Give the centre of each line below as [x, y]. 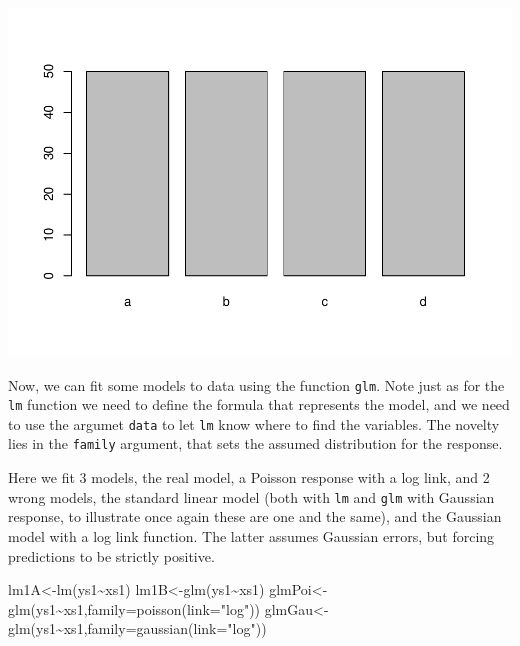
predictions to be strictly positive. [111, 555]
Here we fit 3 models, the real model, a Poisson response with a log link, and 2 [249, 477]
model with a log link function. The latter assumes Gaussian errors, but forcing [251, 535]
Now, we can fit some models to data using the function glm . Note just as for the [256, 384]
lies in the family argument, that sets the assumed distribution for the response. [255, 443]
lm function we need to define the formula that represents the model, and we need [259, 404]
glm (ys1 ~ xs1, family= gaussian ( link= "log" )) [137, 628]
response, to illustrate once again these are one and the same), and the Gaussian [255, 516]
